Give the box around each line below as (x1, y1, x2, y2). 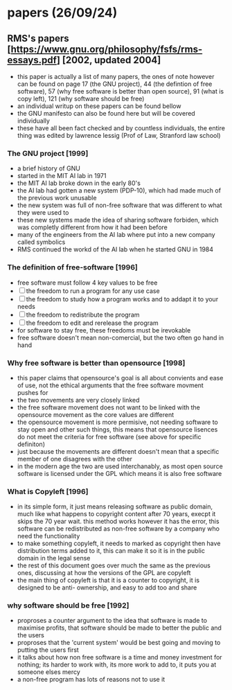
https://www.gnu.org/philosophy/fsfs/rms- (10, 43, 203, 55)
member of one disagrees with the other (17, 454, 133, 463)
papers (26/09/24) (7, 5, 118, 21)
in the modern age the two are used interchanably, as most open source (17, 462, 223, 470)
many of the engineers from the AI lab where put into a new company (17, 231, 216, 239)
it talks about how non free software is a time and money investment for (17, 653, 223, 662)
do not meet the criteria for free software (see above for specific (17, 432, 202, 441)
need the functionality (17, 532, 80, 540)
